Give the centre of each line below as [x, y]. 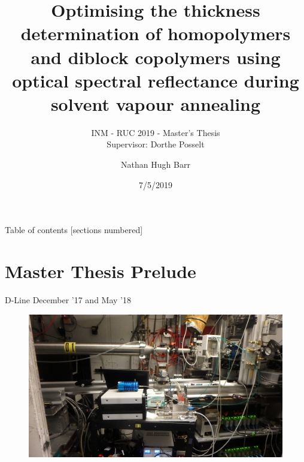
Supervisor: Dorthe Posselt [156, 144]
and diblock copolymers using [156, 57]
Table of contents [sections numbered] [74, 230]
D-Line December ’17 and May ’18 [68, 299]
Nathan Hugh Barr [156, 164]
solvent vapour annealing [156, 103]
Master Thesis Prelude [101, 271]
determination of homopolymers [156, 33]
